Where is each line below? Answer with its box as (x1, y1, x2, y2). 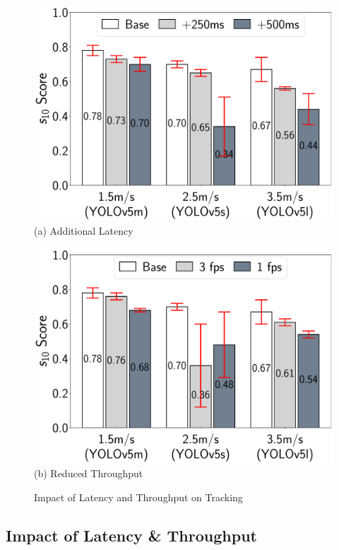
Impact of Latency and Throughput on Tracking (34, 489, 243, 504)
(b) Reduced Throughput (34, 466, 143, 481)
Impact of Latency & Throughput (6, 524, 257, 546)
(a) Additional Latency (34, 223, 133, 238)
